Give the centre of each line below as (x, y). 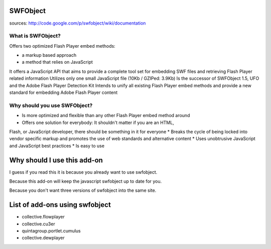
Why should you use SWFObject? (51, 105)
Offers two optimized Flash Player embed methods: (62, 46)
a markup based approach (49, 55)
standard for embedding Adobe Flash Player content (63, 92)
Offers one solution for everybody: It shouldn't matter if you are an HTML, (98, 122)
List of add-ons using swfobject (60, 205)
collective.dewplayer (43, 238)
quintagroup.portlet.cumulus (51, 231)
